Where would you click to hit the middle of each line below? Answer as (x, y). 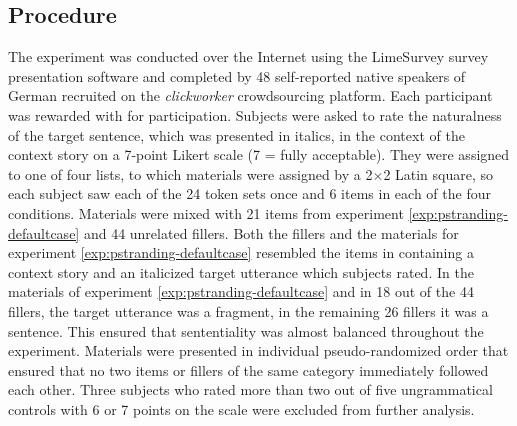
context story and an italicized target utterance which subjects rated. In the (241, 271)
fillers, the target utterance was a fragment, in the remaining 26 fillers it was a (248, 310)
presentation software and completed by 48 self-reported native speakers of (237, 75)
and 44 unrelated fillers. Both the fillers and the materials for (271, 232)
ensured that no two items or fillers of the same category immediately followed (248, 369)
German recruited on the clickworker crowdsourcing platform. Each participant (250, 95)
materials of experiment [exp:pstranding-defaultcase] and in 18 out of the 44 (241, 291)
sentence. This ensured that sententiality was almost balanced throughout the (246, 330)
